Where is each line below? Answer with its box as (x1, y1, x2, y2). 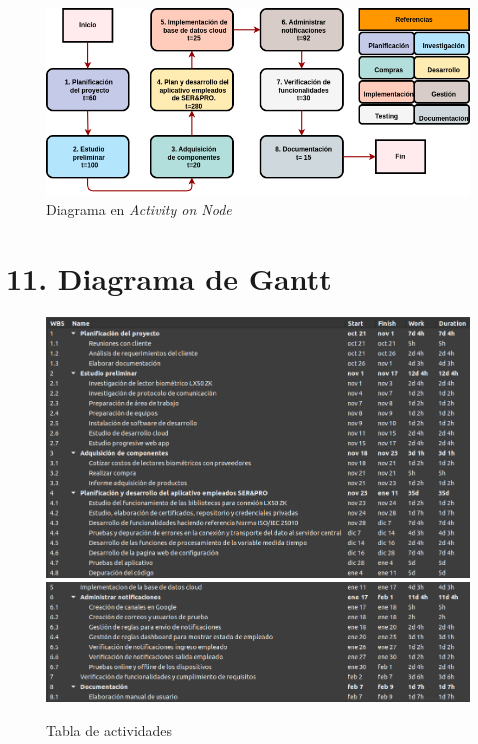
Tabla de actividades (46, 720, 173, 740)
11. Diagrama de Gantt (6, 258, 332, 299)
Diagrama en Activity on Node (46, 199, 232, 220)
